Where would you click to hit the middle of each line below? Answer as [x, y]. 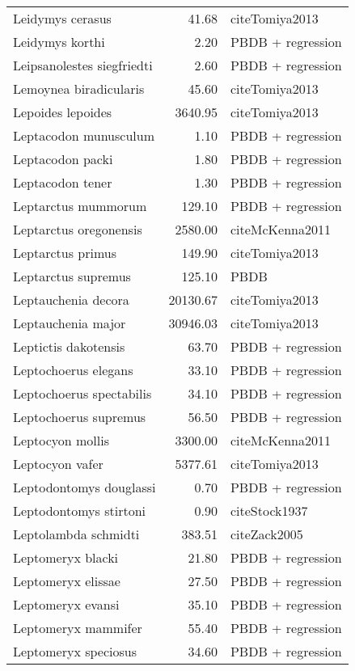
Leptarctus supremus [72, 276]
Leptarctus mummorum [80, 206]
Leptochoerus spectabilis [82, 393]
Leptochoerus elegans [73, 370]
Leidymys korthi [59, 42]
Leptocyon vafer [58, 464]
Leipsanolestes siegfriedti [83, 65]
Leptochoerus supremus [80, 417]
